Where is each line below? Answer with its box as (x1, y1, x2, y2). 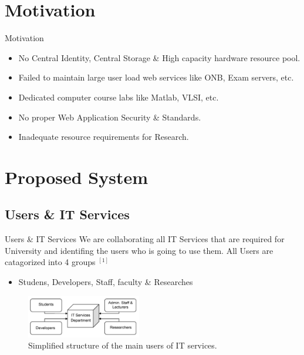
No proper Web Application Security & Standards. (18, 110, 201, 123)
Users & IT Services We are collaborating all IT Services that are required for (5, 233, 285, 245)
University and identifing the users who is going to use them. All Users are (5, 244, 273, 256)
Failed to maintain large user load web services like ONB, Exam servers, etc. (18, 71, 294, 83)
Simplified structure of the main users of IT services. (28, 339, 217, 351)
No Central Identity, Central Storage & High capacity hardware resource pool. (18, 51, 300, 63)
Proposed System (5, 165, 148, 189)
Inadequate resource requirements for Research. (18, 130, 189, 143)
